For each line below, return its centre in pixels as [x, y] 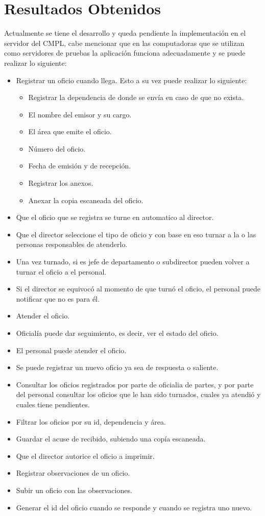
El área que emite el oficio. [70, 131]
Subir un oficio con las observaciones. [74, 490]
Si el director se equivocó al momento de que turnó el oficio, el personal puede [138, 289]
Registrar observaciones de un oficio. [73, 473]
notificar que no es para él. [58, 298]
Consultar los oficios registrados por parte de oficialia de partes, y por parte [135, 384]
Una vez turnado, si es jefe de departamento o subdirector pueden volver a [133, 262]
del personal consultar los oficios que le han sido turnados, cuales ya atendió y [138, 394]
